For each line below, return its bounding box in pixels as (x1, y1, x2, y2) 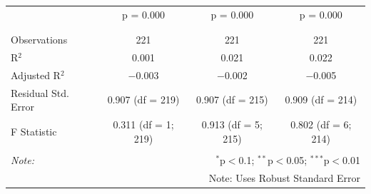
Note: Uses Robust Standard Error (208, 170, 360, 185)
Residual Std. (11, 85, 69, 100)
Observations (11, 32, 68, 47)
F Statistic (11, 123, 57, 138)
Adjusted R (11, 67, 61, 82)
